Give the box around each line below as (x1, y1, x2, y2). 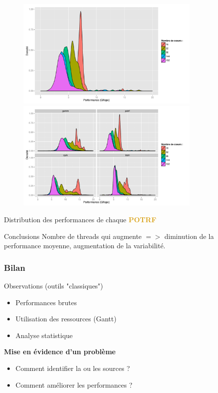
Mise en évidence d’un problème (4, 346, 116, 357)
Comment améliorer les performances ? (15, 379, 133, 390)
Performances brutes (15, 297, 77, 307)
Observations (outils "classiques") (4, 280, 103, 290)
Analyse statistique (15, 330, 73, 340)
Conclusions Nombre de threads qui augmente (4, 231, 142, 241)
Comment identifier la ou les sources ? (15, 363, 130, 373)
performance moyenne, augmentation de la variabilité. (4, 240, 166, 251)
